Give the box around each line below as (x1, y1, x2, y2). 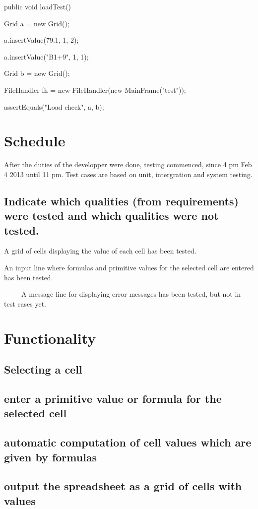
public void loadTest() (4, 1, 71, 11)
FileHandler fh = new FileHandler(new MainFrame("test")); (4, 84, 186, 95)
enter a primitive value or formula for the (4, 390, 222, 406)
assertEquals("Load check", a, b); (4, 101, 104, 112)
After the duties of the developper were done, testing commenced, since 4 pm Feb (4, 159, 252, 170)
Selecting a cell (4, 362, 82, 377)
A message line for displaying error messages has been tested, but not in (21, 289, 241, 299)
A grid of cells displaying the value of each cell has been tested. (4, 246, 196, 256)
